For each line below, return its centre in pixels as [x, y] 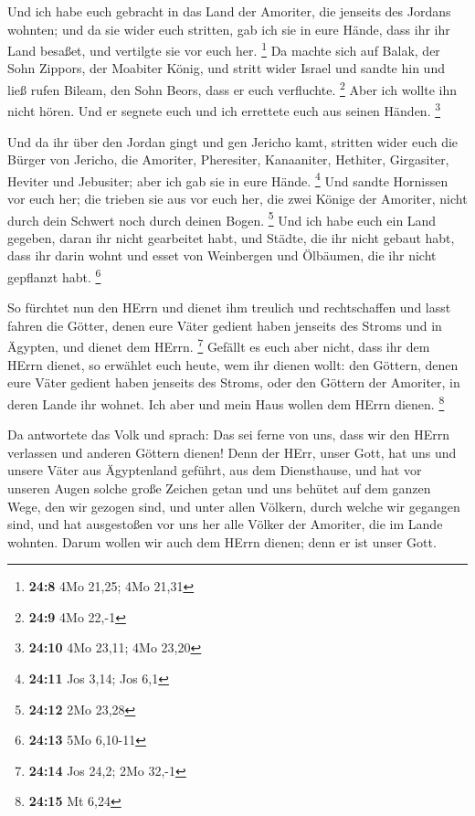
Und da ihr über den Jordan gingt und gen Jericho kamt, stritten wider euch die [233, 141]
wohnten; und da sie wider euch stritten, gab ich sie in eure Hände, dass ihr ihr [229, 29]
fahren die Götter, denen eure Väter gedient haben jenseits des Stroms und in [225, 325]
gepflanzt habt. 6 [54, 276]
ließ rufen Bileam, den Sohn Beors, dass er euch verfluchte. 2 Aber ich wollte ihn [232, 88]
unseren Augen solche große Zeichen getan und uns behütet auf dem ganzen [219, 487]
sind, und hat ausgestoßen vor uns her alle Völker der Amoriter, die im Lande [225, 524]
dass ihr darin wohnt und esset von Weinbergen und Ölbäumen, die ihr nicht [222, 255]
